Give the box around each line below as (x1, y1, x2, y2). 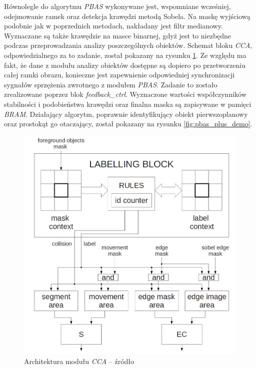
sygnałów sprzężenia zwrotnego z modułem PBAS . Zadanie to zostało (4, 79, 217, 89)
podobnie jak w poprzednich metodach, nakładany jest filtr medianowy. (4, 20, 223, 31)
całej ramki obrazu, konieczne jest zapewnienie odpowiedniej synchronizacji (4, 69, 235, 80)
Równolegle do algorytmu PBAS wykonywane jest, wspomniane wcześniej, (4, 1, 231, 11)
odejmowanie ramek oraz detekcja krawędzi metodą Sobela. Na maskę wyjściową (4, 10, 250, 21)
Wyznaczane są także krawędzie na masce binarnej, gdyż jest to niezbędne (4, 30, 231, 40)
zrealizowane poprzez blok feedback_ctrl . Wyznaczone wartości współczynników (4, 89, 246, 99)
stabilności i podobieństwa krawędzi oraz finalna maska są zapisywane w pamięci (4, 98, 251, 109)
